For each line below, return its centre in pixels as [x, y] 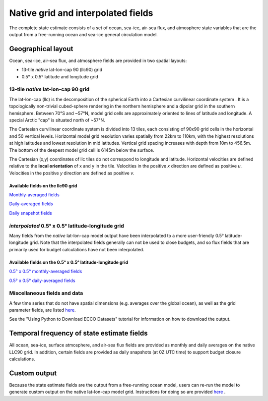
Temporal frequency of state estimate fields [79, 333]
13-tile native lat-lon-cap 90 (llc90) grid [62, 70]
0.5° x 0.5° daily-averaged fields [42, 281]
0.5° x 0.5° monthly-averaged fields [46, 271]
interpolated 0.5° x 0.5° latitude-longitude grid [67, 226]
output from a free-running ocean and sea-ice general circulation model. [84, 34]
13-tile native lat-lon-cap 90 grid [49, 89]
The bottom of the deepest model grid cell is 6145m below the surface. [82, 150]
